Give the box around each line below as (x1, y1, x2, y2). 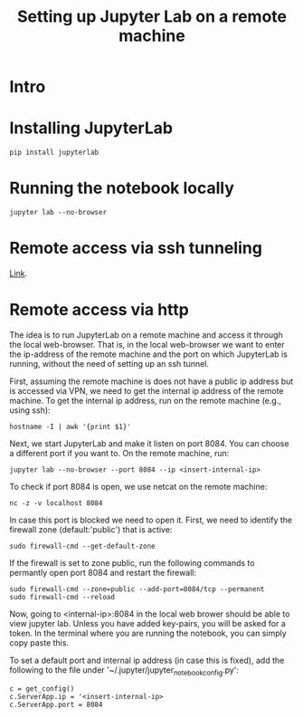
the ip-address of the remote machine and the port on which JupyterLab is (9, 349, 288, 359)
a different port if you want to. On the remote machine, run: (9, 447, 230, 458)
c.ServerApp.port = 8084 (9, 700, 103, 709)
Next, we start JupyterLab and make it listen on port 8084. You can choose (9, 437, 289, 449)
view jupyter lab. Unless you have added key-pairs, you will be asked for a (9, 617, 287, 628)
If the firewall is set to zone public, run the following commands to (9, 557, 255, 568)
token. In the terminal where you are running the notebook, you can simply (9, 627, 287, 638)
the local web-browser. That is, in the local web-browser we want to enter (9, 339, 285, 349)
